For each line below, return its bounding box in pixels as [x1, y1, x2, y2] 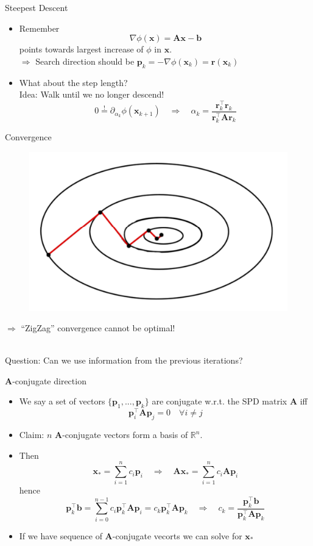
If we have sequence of [19, 529, 102, 542]
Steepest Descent [5, 1, 68, 13]
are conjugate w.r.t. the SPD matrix [152, 395, 287, 408]
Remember [19, 21, 60, 34]
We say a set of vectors [19, 395, 105, 408]
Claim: [19, 428, 44, 441]
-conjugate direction [12, 374, 86, 387]
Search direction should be [35, 54, 135, 67]
